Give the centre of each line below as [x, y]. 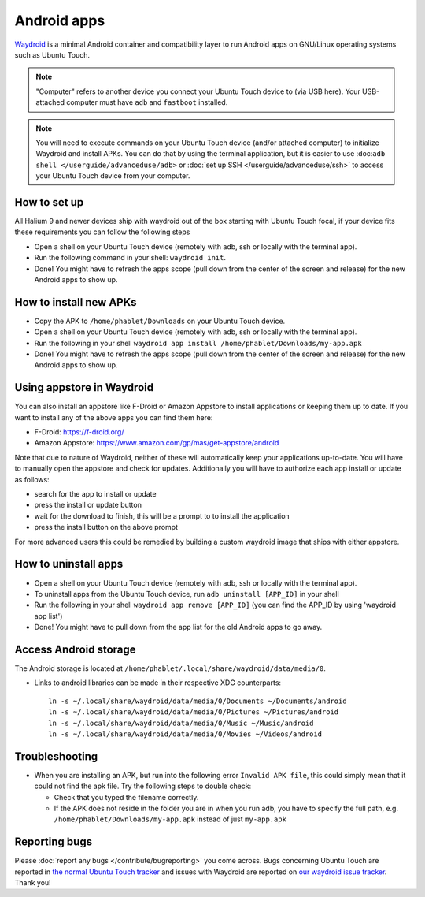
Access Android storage [76, 649]
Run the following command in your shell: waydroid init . [130, 258]
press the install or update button [88, 505]
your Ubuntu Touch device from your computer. [113, 176]
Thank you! [33, 883]
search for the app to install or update [95, 494]
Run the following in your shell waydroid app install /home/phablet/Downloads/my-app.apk [198, 343]
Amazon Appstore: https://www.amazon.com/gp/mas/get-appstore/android [157, 443]
